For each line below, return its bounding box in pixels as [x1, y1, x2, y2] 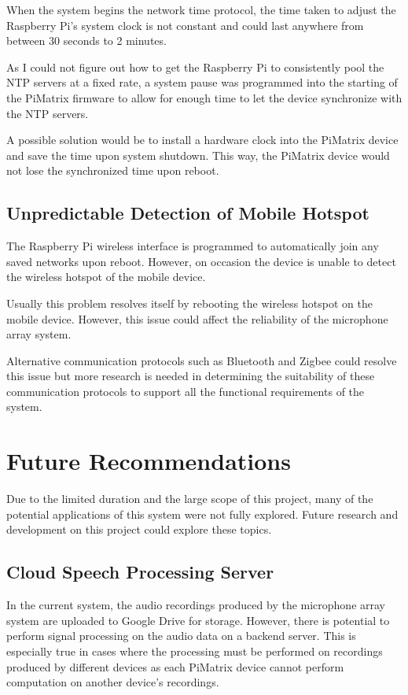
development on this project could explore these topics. [6, 521, 272, 538]
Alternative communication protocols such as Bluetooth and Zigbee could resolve [6, 352, 397, 368]
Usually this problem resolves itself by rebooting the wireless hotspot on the [6, 294, 373, 311]
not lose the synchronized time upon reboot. [6, 162, 219, 179]
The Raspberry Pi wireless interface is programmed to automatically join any [6, 238, 379, 254]
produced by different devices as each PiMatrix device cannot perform [6, 658, 344, 675]
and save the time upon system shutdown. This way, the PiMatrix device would [6, 146, 390, 163]
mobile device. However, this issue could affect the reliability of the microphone [6, 310, 388, 327]
